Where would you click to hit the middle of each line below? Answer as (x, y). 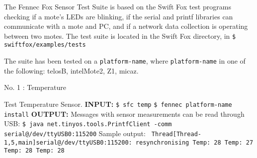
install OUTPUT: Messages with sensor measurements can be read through (124, 114)
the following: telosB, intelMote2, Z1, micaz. (71, 70)
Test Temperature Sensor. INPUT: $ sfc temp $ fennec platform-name (118, 104)
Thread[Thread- (176, 134)
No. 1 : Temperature (35, 87)
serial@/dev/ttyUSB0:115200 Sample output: (75, 133)
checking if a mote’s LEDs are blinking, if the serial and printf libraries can (119, 16)
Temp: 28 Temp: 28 (34, 151)
